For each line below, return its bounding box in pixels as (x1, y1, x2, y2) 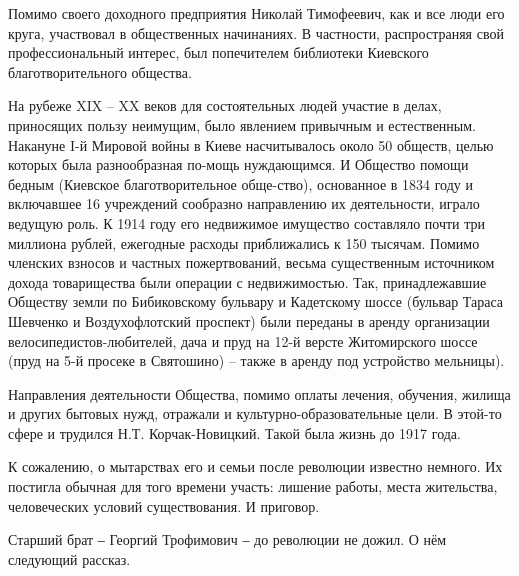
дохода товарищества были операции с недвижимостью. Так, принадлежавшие (8, 271, 487, 292)
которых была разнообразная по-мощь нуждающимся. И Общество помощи (8, 154, 469, 175)
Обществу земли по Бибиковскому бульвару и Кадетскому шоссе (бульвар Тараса (8, 291, 504, 312)
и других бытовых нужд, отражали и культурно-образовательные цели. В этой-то (8, 403, 502, 424)
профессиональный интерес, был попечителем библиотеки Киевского (8, 42, 429, 63)
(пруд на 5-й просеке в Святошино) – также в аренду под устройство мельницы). (8, 350, 505, 371)
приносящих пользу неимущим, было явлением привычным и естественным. (8, 114, 476, 135)
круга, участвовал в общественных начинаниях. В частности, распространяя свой (8, 22, 504, 43)
